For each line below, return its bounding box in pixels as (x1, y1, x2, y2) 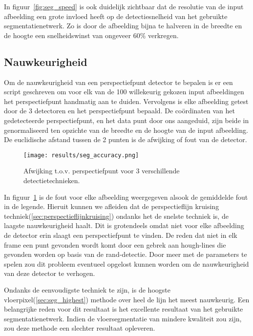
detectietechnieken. (23, 175, 80, 185)
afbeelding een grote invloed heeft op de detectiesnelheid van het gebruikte (4, 11, 228, 21)
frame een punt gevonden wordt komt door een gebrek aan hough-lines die (4, 239, 226, 250)
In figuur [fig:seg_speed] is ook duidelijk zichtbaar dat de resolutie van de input (4, 1, 244, 11)
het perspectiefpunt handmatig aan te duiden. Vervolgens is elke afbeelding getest (4, 96, 249, 106)
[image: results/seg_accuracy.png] (23, 151, 139, 159)
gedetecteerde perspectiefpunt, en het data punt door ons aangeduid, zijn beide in (4, 115, 249, 125)
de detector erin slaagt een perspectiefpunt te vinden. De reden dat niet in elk (4, 230, 237, 240)
